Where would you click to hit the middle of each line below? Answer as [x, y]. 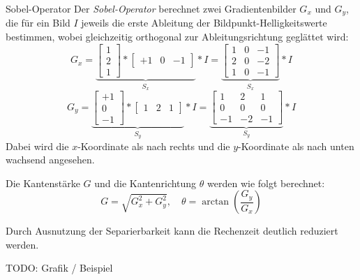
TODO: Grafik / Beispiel [59, 268]
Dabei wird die [37, 146]
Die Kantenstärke [43, 183]
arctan [216, 202]
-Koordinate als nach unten [296, 146]
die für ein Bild [38, 23]
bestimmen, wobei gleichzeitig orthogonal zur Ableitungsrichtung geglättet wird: [177, 37]
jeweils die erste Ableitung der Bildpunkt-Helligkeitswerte [204, 23]
